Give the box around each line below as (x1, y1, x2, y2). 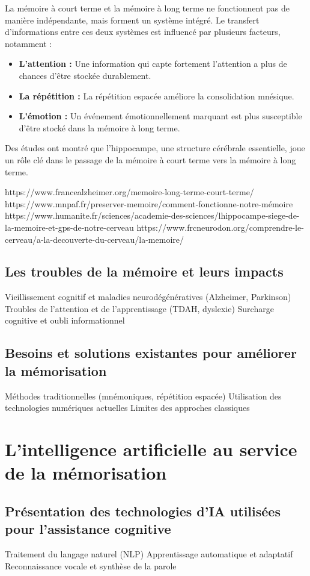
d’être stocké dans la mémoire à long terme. (19, 121, 180, 134)
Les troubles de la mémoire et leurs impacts (5, 262, 284, 281)
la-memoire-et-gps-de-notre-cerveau (5, 221, 134, 233)
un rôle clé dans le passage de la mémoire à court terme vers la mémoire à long (5, 153, 296, 166)
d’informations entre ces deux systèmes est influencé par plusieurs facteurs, (5, 25, 281, 38)
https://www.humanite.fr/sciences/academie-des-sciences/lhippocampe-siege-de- (5, 209, 300, 222)
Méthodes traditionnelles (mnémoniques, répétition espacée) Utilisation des (5, 389, 282, 402)
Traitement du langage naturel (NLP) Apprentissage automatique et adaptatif (5, 548, 293, 560)
